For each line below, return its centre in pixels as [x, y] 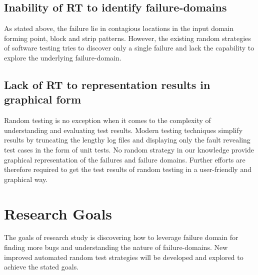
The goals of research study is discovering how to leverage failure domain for [121, 237]
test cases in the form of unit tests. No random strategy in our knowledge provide [129, 149]
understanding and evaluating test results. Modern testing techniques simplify [123, 130]
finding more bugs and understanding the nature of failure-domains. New [116, 247]
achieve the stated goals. [41, 267]
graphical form [43, 99]
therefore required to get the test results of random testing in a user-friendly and [128, 169]
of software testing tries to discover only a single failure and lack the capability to [129, 48]
